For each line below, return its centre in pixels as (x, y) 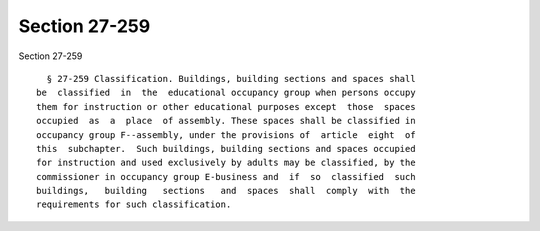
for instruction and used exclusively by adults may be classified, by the (226, 163)
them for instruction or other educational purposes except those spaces (226, 106)
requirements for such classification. (134, 204)
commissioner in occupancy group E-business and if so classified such (226, 176)
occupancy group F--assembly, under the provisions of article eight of (226, 134)
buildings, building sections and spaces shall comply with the (226, 191)
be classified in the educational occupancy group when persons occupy (226, 93)
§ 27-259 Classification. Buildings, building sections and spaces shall (231, 78)
